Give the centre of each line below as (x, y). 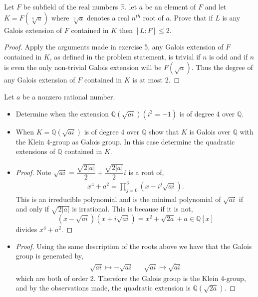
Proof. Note (33, 172)
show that (164, 131)
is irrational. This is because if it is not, (132, 209)
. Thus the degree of (222, 67)
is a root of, (146, 172)
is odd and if (229, 56)
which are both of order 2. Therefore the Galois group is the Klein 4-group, (131, 278)
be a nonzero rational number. (69, 96)
